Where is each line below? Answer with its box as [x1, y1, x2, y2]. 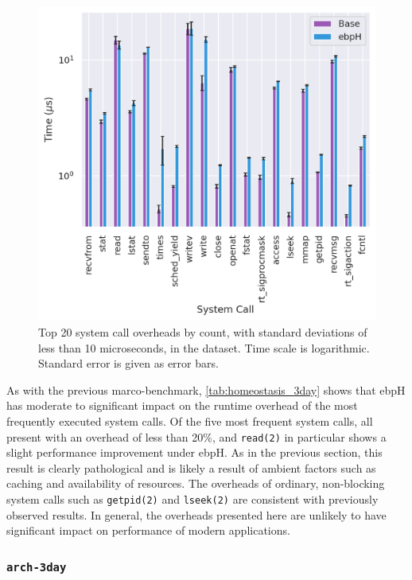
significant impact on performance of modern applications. [6, 522, 290, 539]
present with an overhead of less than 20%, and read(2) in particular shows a [6, 428, 387, 445]
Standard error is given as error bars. [38, 355, 219, 372]
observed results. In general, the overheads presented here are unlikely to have [6, 506, 387, 523]
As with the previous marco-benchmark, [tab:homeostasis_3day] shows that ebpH [6, 381, 406, 398]
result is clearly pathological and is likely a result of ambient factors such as [6, 459, 376, 476]
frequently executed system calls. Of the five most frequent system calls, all [6, 412, 373, 429]
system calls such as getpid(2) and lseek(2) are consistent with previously [6, 491, 379, 508]
